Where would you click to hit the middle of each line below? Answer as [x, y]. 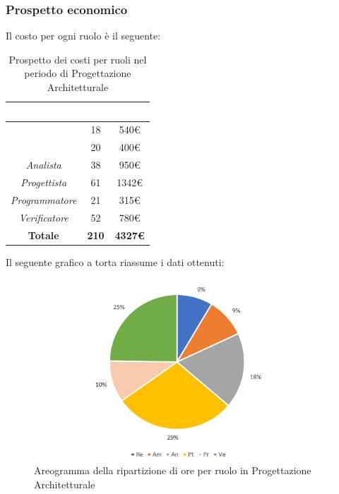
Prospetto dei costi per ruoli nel [78, 59]
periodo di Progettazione [78, 73]
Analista [43, 165]
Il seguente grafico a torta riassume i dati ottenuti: [115, 261]
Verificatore [43, 217]
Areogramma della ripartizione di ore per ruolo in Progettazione [173, 470]
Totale [43, 235]
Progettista [44, 182]
